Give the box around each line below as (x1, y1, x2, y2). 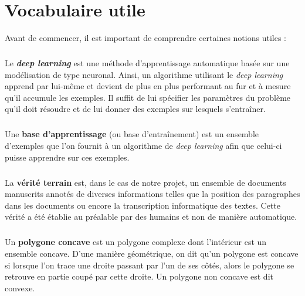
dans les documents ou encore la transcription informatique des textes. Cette (5, 199, 280, 211)
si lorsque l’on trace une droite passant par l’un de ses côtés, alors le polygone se (5, 258, 294, 271)
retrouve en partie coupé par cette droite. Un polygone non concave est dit (5, 270, 273, 283)
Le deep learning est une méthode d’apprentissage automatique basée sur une (5, 57, 290, 69)
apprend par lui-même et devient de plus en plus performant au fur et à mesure (5, 80, 291, 92)
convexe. (5, 281, 35, 294)
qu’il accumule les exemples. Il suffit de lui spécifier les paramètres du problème (5, 91, 291, 103)
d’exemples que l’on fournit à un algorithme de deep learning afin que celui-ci (5, 140, 282, 152)
